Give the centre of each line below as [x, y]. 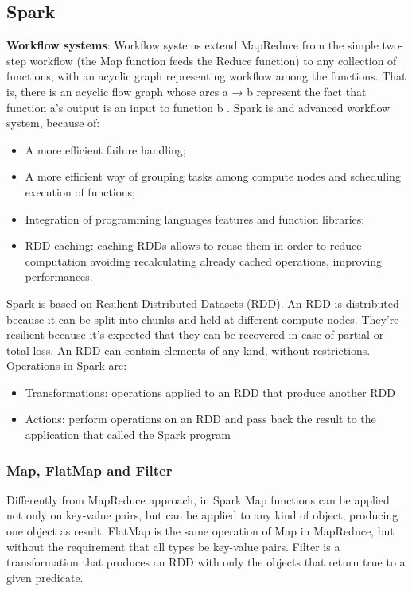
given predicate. [45, 577]
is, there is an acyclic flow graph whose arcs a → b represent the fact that [187, 91]
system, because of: [53, 123]
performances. [59, 276]
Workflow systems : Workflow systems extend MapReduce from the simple [192, 45]
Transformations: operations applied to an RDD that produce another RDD [210, 392]
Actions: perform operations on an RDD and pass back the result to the [200, 419]
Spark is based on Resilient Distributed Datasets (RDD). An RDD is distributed [203, 303]
